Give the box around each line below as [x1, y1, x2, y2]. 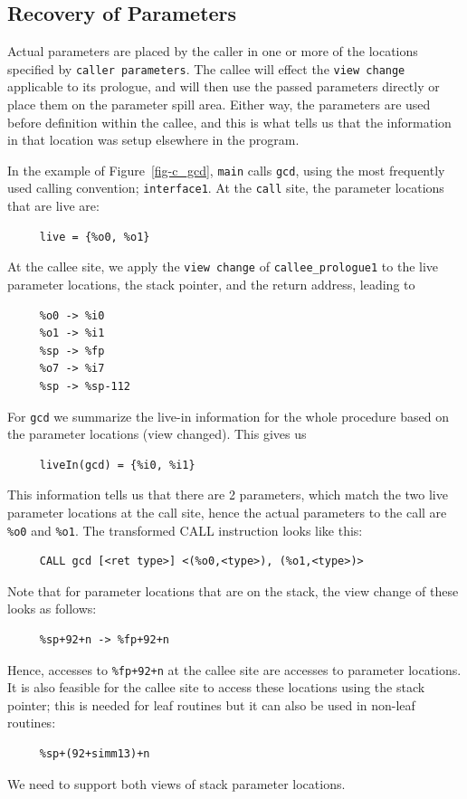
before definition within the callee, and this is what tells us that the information [7, 112, 452, 131]
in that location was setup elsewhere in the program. [7, 130, 300, 149]
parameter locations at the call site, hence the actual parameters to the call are [7, 502, 447, 521]
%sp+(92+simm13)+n [39, 747, 150, 761]
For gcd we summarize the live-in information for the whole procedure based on [7, 406, 449, 425]
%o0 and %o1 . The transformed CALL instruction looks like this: [7, 520, 363, 539]
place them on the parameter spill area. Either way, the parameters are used [7, 95, 431, 114]
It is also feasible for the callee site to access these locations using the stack [7, 678, 425, 697]
